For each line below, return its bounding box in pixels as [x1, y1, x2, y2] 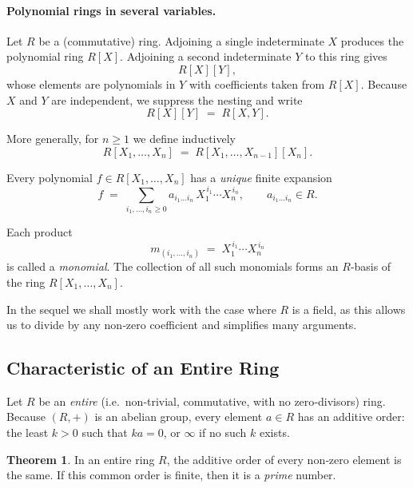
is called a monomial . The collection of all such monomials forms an [6, 258, 339, 275]
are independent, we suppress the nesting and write [51, 91, 303, 108]
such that [81, 424, 128, 441]
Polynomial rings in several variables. [6, 2, 216, 18]
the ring [6, 273, 46, 290]
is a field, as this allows [292, 300, 406, 317]
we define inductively [133, 130, 236, 147]
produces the [340, 32, 404, 49]
